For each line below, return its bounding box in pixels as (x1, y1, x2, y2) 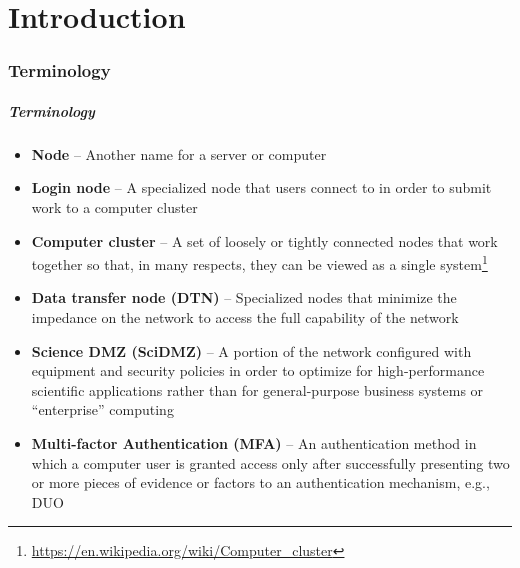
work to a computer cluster (31, 196, 198, 217)
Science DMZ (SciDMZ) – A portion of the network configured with (31, 340, 472, 361)
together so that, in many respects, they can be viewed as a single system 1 (31, 251, 488, 274)
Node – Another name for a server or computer (31, 143, 327, 164)
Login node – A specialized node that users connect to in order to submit (31, 177, 492, 198)
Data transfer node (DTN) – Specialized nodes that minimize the (31, 287, 457, 308)
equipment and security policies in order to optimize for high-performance (31, 360, 485, 381)
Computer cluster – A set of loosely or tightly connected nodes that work (31, 230, 498, 251)
